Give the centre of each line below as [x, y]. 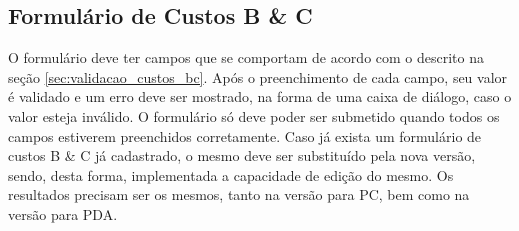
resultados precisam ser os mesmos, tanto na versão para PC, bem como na [239, 194]
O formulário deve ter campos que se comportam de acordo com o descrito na [246, 57]
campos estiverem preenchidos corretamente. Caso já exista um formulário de [245, 135]
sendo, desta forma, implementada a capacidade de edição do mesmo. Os [231, 174]
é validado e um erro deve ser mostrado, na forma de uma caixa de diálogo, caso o [260, 96]
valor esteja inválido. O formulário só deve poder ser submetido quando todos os [254, 115]
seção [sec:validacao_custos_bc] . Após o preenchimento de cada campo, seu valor [258, 76]
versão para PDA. [63, 213]
